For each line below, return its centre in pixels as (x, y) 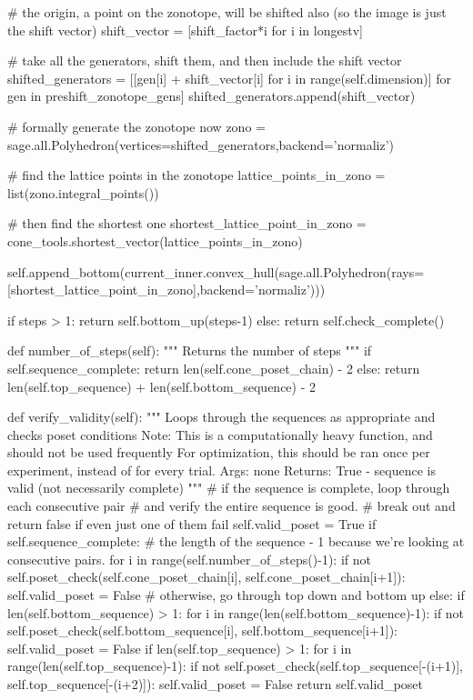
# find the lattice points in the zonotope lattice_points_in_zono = (196, 175)
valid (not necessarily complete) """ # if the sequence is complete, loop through (229, 488)
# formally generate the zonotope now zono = (136, 126)
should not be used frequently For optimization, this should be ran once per (219, 452)
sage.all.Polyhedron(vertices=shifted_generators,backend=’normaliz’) (201, 144)
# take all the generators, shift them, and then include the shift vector (205, 60)
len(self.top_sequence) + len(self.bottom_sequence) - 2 (162, 386)
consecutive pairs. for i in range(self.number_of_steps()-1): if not (189, 559)
